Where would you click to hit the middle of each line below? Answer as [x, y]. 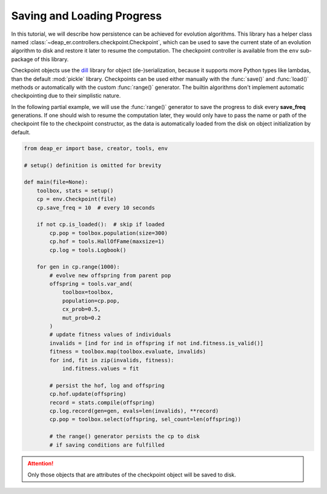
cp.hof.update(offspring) [88, 394]
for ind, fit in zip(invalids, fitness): [112, 360]
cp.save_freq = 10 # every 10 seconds [96, 208]
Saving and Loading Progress [87, 16]
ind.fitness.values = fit [101, 368]
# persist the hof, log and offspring [107, 385]
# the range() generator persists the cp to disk [124, 436]
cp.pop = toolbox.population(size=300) [108, 233]
